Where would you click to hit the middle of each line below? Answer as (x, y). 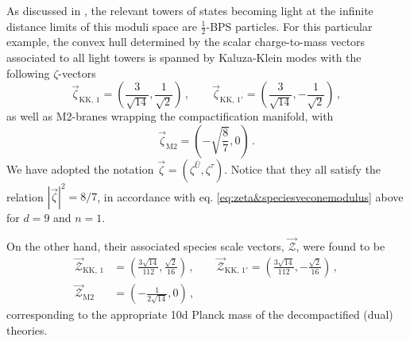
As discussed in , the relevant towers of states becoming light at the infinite (190, 10)
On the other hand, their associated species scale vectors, (145, 246)
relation (25, 196)
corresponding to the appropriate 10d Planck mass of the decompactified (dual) (200, 314)
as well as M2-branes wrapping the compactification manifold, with (170, 116)
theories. (27, 330)
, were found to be (340, 246)
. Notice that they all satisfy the (303, 169)
